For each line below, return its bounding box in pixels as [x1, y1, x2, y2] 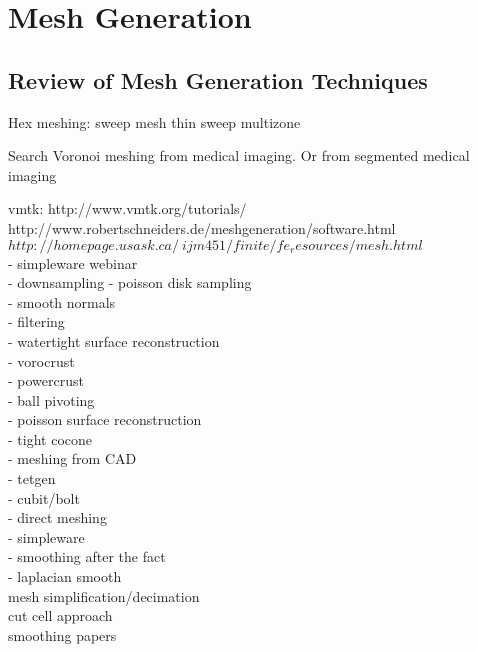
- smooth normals [8, 291, 116, 312]
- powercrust [8, 370, 84, 391]
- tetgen [8, 468, 56, 489]
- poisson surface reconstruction [8, 409, 202, 430]
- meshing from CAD [8, 448, 137, 469]
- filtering [8, 311, 65, 332]
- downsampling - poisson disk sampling [8, 272, 252, 293]
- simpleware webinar [8, 252, 138, 273]
